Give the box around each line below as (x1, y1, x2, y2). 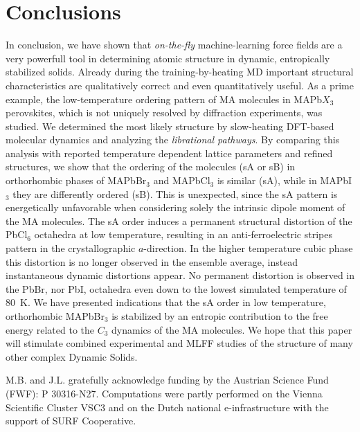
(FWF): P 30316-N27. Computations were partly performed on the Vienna (6, 386, 323, 400)
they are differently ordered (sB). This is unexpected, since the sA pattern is (12, 186, 338, 201)
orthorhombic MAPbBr (6, 309, 105, 323)
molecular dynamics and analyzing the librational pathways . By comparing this (6, 132, 340, 147)
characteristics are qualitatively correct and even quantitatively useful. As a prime (6, 78, 354, 92)
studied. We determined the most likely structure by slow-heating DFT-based (6, 118, 334, 133)
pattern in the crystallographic (6, 241, 136, 255)
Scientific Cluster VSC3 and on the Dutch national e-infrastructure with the (6, 399, 329, 414)
